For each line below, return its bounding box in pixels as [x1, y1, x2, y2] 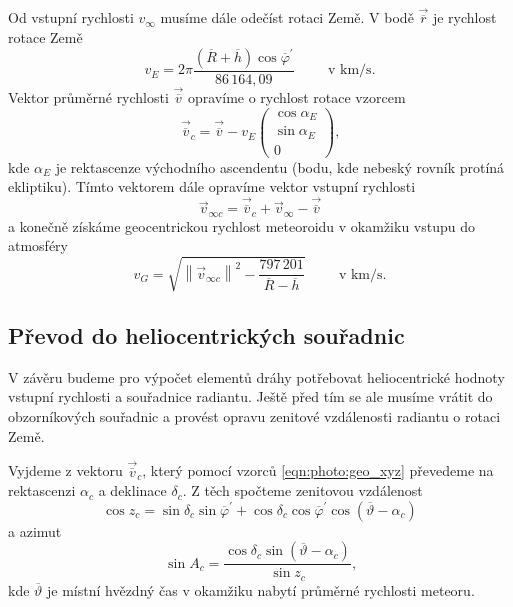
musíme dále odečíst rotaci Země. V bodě [160, 7, 414, 28]
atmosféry [8, 235, 69, 256]
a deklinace [98, 480, 167, 501]
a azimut [8, 520, 62, 541]
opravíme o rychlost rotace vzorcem [187, 87, 406, 108]
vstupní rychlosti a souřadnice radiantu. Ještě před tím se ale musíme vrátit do [8, 386, 493, 407]
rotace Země [8, 27, 83, 48]
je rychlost [432, 7, 497, 28]
